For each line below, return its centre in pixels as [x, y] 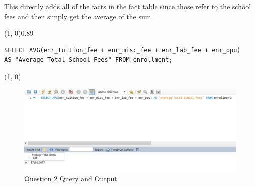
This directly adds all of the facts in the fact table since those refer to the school [128, 6]
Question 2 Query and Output [71, 179]
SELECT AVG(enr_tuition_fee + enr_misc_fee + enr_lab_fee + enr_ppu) [122, 50]
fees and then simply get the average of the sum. [79, 16]
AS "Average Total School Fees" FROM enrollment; [88, 60]
